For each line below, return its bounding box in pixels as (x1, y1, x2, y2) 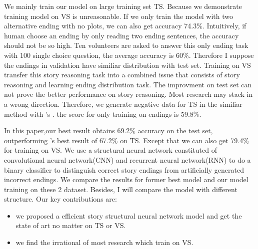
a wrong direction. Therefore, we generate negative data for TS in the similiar (4, 98, 242, 109)
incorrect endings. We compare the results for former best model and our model (4, 174, 248, 185)
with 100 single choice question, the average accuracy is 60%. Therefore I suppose (4, 49, 254, 60)
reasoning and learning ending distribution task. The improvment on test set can (4, 79, 252, 89)
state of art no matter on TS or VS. (15, 220, 126, 231)
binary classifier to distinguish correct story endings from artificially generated (4, 164, 244, 175)
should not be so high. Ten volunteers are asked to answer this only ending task (4, 40, 248, 50)
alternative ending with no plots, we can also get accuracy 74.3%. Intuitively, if (4, 20, 246, 31)
